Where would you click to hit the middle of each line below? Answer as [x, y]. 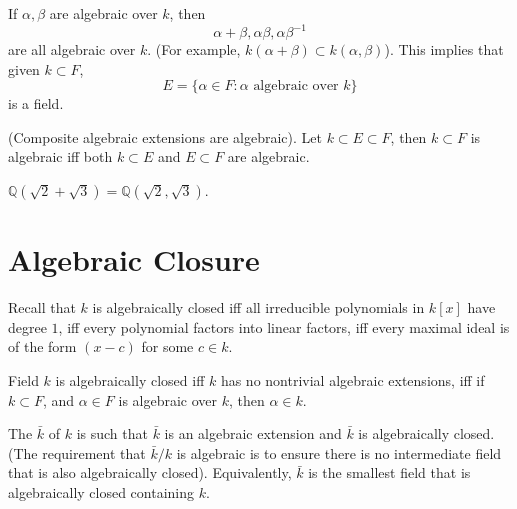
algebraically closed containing [101, 491]
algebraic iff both [60, 156]
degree [27, 326]
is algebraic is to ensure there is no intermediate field [339, 452]
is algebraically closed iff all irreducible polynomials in [258, 307]
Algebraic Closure [134, 259]
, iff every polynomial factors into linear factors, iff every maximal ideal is [284, 326]
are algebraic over [103, 13]
